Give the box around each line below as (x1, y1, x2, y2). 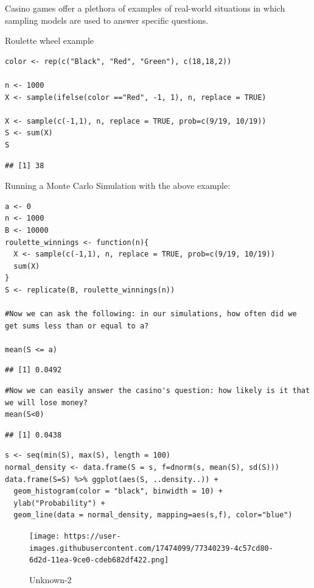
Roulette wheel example (5, 34, 94, 47)
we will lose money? (5, 398, 88, 407)
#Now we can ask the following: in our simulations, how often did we (5, 310, 297, 319)
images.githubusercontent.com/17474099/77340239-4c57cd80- (29, 544, 273, 553)
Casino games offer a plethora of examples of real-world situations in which (5, 2, 285, 14)
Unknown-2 (29, 573, 72, 586)
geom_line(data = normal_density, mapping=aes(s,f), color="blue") (13, 511, 293, 520)
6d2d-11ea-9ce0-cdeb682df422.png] (29, 556, 169, 565)
